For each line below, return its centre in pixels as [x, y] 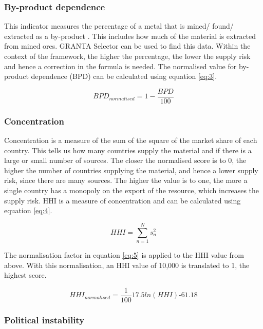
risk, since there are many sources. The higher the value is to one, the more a [126, 180]
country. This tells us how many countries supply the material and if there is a [128, 150]
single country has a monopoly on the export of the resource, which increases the [132, 190]
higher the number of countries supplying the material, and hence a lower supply [131, 170]
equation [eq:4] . [28, 210]
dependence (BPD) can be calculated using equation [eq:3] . [124, 76]
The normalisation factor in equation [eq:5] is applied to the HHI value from [124, 254]
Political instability [44, 320]
